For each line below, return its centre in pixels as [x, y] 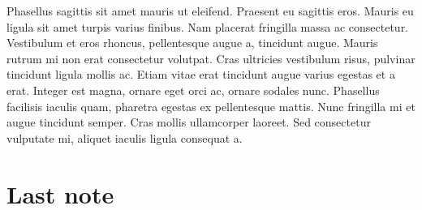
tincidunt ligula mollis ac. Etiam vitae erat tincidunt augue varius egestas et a [201, 74]
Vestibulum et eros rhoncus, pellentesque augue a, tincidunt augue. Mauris [192, 43]
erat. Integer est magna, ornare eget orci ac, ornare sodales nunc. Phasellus [193, 90]
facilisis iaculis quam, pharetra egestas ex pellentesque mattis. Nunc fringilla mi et [211, 106]
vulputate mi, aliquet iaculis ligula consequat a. [125, 137]
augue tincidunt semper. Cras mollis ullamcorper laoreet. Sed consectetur [189, 122]
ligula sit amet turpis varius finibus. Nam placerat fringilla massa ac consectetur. [208, 26]
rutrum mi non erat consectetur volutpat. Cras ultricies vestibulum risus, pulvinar [211, 58]
